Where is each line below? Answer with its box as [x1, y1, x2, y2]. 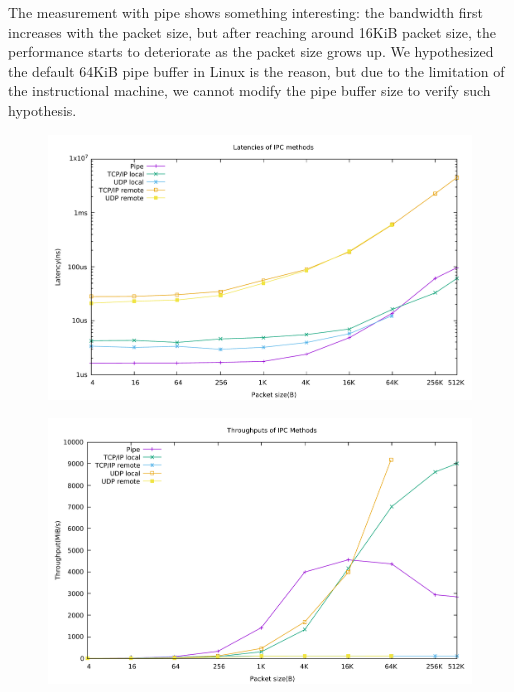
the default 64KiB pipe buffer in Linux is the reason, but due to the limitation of [8, 60, 505, 81]
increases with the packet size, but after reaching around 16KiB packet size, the [8, 21, 496, 42]
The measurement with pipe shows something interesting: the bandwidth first [8, 2, 484, 22]
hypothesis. [8, 99, 77, 120]
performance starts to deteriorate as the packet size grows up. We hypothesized [8, 41, 494, 62]
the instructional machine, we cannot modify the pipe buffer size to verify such [8, 80, 491, 101]
